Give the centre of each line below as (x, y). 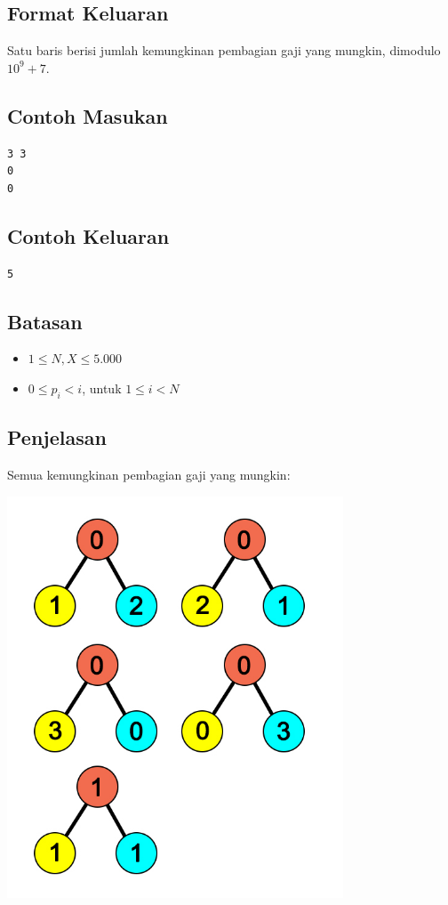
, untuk (102, 388)
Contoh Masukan (88, 115)
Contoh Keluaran (88, 235)
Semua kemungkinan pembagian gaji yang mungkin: (149, 474)
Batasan (45, 321)
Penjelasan (57, 437)
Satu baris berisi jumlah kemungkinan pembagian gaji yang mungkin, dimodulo (224, 50)
